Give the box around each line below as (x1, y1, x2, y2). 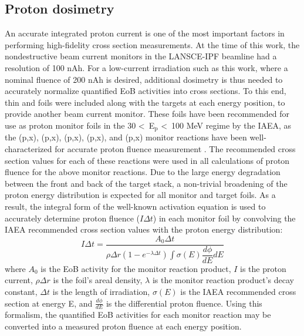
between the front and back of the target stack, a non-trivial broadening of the (5, 177, 288, 189)
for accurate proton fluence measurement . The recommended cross (55, 143, 296, 154)
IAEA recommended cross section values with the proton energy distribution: (5, 223, 283, 236)
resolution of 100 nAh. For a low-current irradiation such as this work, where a (5, 61, 288, 73)
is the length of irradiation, (52, 285, 150, 297)
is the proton (240, 262, 286, 274)
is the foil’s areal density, (53, 274, 143, 286)
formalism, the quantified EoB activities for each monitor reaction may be (5, 308, 271, 321)
